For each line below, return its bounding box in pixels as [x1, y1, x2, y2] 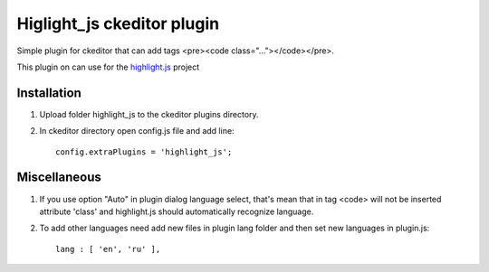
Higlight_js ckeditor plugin [16, 14, 220, 33]
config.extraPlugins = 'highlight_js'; [55, 146, 233, 157]
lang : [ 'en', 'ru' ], [55, 244, 161, 254]
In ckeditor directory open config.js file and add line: [39, 126, 235, 136]
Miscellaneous [16, 170, 101, 185]
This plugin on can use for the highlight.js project [16, 61, 200, 72]
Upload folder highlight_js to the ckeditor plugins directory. [39, 108, 259, 119]
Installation [16, 85, 81, 100]
